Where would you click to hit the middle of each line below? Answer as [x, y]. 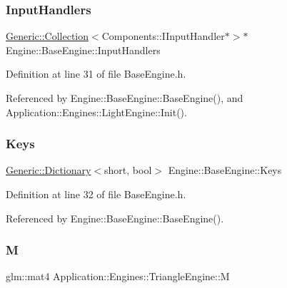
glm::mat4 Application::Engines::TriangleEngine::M [118, 276]
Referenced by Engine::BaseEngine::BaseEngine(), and [125, 98]
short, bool [128, 170]
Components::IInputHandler [163, 36]
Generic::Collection [47, 36]
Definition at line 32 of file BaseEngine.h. [96, 194]
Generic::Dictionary [49, 170]
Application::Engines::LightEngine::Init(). [96, 112]
